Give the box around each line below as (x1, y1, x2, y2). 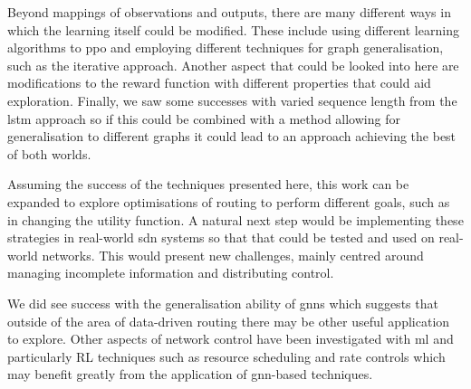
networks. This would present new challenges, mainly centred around (42, 245, 424, 264)
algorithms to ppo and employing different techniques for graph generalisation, (7, 38, 444, 57)
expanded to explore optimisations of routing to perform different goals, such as (7, 192, 450, 211)
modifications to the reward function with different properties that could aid (7, 73, 431, 92)
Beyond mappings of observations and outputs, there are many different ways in (7, 3, 451, 21)
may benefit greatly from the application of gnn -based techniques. (7, 365, 373, 384)
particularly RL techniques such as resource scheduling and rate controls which (7, 346, 446, 365)
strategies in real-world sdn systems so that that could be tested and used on (7, 228, 435, 247)
